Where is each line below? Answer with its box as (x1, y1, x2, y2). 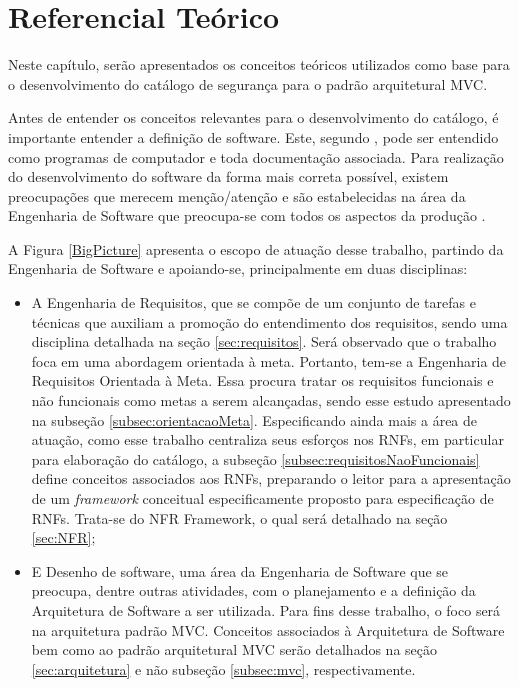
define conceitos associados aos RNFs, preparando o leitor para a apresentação (31, 468, 511, 489)
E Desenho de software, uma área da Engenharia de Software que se (31, 560, 449, 581)
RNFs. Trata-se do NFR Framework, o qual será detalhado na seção (31, 507, 448, 528)
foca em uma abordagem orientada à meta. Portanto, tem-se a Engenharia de (31, 350, 507, 371)
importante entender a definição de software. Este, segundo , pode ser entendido (8, 126, 499, 147)
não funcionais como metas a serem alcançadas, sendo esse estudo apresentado (31, 390, 511, 411)
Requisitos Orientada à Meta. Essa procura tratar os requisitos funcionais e (31, 370, 494, 391)
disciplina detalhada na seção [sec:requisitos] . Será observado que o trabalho (31, 331, 497, 352)
